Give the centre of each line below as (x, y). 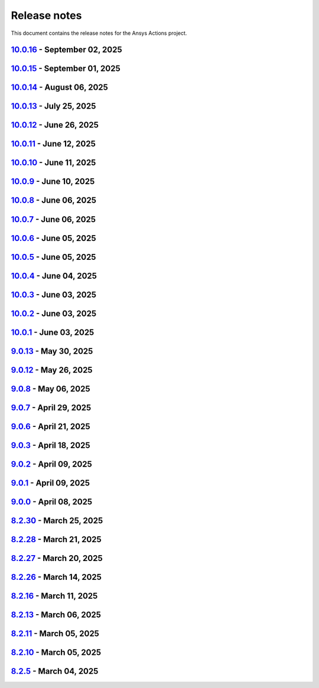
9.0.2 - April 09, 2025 (52, 464)
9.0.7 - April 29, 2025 (51, 407)
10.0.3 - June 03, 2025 (54, 294)
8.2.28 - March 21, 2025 (56, 539)
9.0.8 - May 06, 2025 (51, 389)
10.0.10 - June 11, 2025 (53, 163)
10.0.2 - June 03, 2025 (54, 313)
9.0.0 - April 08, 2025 (52, 502)
